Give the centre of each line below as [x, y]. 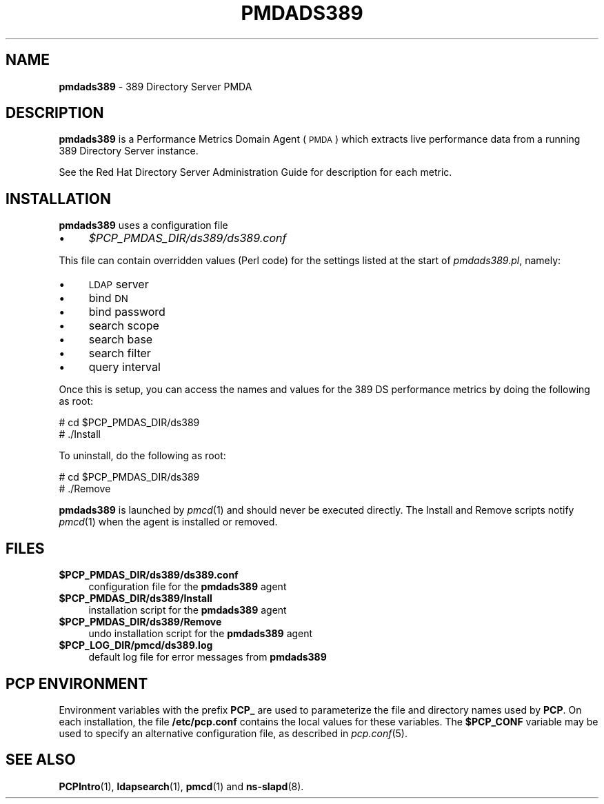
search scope [124, 326]
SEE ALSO [41, 760]
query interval [124, 367]
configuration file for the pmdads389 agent [188, 587]
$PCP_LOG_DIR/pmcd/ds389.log [136, 645]
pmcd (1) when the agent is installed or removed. [168, 522]
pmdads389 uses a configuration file [143, 225]
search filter [120, 353]
